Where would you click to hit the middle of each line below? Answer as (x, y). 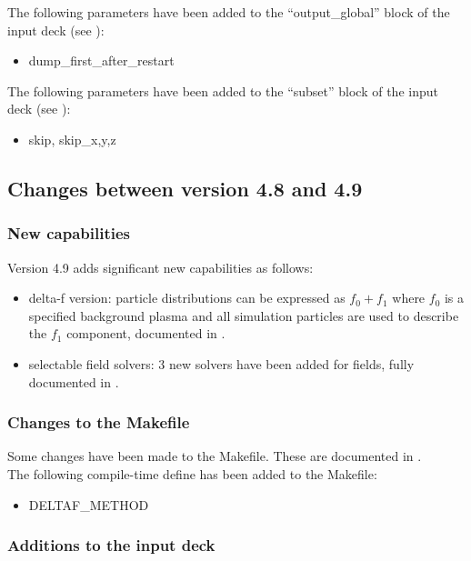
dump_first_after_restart (101, 60)
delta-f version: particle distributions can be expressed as (187, 298)
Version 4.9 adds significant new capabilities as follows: (160, 267)
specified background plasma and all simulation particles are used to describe (244, 315)
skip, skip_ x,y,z (72, 139)
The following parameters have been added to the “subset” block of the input (223, 90)
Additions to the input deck (111, 545)
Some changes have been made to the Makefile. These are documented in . (215, 456)
